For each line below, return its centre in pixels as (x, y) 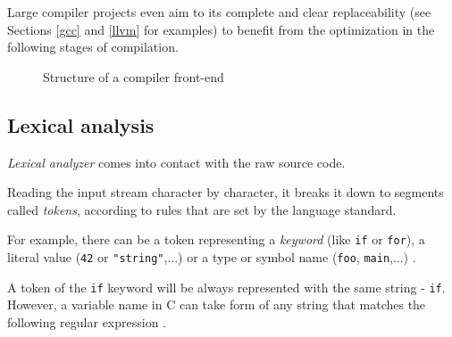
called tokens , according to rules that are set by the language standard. (202, 209)
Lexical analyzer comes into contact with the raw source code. (176, 162)
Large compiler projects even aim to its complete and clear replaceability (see (219, 12)
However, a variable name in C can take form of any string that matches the (217, 304)
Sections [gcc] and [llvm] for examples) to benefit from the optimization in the (221, 29)
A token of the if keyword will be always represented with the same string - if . (226, 287)
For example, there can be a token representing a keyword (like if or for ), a (216, 239)
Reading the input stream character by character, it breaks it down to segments (226, 192)
